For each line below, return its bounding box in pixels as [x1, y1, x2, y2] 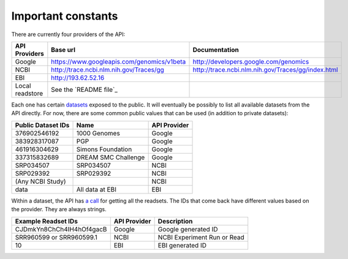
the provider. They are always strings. [11, 206, 107, 213]
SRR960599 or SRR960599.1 [15, 233, 97, 241]
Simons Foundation [76, 145, 132, 153]
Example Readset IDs [15, 217, 78, 225]
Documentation [192, 45, 239, 54]
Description [157, 217, 193, 225]
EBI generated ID [157, 241, 206, 249]
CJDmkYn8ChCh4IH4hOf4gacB [15, 225, 107, 233]
